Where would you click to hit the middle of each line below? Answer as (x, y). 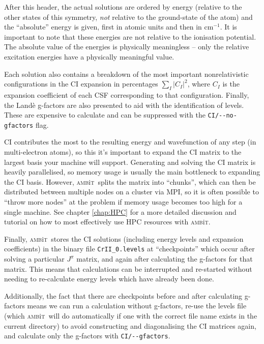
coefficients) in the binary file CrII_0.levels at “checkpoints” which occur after (129, 249)
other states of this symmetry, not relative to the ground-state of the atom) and (128, 17)
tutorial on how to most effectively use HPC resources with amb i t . (107, 222)
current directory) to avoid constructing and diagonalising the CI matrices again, (130, 325)
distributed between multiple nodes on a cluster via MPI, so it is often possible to (131, 192)
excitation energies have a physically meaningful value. (89, 56)
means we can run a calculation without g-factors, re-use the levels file (137, 306)
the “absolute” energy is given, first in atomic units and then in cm (109, 27)
